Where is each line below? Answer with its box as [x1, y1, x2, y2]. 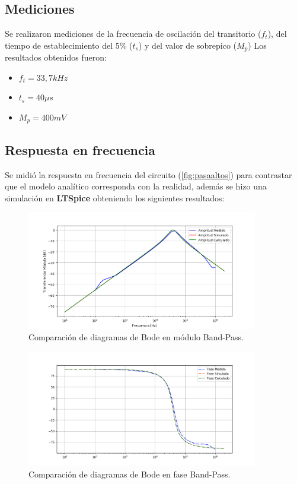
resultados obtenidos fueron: [5, 51, 107, 64]
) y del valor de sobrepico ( [138, 39, 237, 51]
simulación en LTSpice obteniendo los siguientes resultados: [5, 191, 225, 204]
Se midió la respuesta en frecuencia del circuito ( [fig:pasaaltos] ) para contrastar [5, 168, 292, 181]
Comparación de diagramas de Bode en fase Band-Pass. [28, 467, 231, 480]
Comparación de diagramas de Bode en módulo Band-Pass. [28, 331, 244, 343]
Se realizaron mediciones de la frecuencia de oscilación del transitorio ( [5, 27, 261, 40]
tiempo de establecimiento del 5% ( [5, 39, 133, 51]
